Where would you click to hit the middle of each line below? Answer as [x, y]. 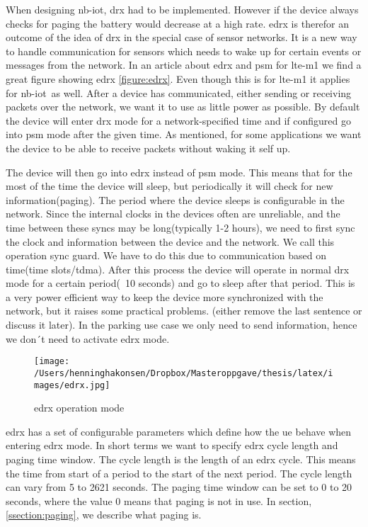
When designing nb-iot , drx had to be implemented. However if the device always [182, 9]
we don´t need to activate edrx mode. [88, 338]
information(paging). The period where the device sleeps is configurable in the [175, 199]
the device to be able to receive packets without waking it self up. [148, 148]
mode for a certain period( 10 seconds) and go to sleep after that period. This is [180, 283]
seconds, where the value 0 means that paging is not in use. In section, [159, 500]
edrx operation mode [79, 408]
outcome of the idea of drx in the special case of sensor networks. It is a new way [182, 37]
